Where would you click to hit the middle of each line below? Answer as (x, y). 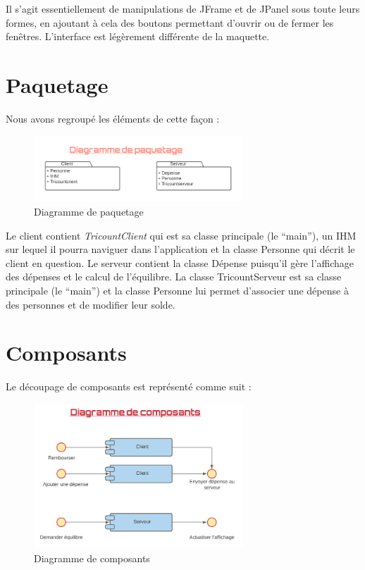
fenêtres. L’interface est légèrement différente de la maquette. (138, 36)
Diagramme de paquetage (89, 212)
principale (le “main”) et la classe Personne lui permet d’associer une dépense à (177, 291)
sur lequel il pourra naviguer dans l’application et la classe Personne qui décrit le (180, 249)
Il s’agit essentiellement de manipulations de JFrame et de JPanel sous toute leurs (183, 8)
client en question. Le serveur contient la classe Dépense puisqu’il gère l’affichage (180, 262)
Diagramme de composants (92, 558)
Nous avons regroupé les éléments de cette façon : (113, 118)
